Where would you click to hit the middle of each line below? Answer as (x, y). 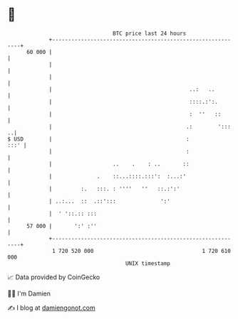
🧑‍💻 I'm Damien (29, 293)
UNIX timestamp (148, 263)
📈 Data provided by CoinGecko (54, 277)
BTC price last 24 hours (150, 33)
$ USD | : (99, 139)
